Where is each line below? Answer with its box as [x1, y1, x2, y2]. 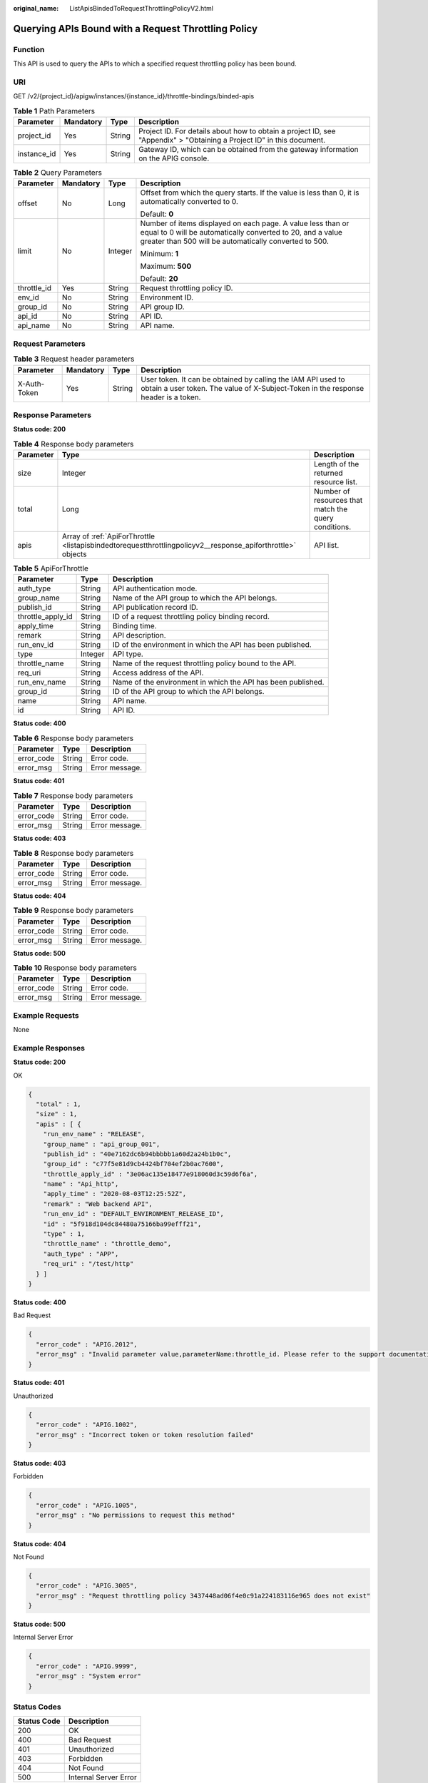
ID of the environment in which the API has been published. [112, 640, 312, 650]
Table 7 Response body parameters [13, 790, 133, 800]
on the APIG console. [138, 153, 210, 163]
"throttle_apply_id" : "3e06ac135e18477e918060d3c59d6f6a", [43, 1170, 258, 1178]
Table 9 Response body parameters [13, 906, 134, 916]
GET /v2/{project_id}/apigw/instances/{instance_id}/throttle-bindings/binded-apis [13, 92, 255, 101]
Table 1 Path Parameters [13, 106, 96, 116]
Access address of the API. [112, 668, 204, 678]
